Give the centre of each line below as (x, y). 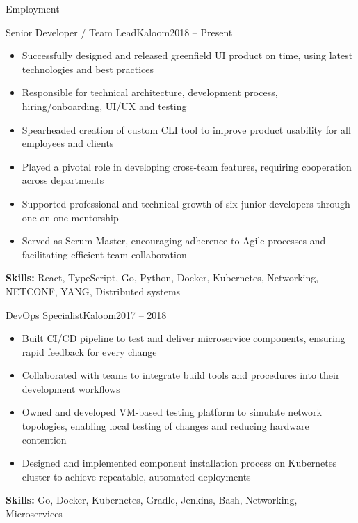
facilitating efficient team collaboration (104, 254)
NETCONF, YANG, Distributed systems (93, 291)
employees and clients (68, 143)
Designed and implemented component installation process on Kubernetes (179, 463)
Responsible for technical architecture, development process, (150, 92)
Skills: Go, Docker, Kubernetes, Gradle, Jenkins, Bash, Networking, (152, 500)
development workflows (71, 388)
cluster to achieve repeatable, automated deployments (136, 476)
